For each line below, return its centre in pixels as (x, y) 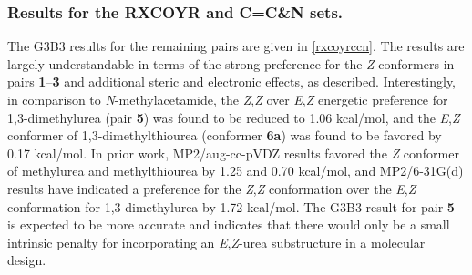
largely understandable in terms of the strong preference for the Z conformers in (231, 63)
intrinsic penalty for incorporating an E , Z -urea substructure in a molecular (216, 242)
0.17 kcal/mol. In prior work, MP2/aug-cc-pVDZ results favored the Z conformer (233, 153)
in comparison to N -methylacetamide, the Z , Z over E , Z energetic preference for (228, 99)
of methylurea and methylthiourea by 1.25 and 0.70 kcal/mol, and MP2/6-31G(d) (236, 171)
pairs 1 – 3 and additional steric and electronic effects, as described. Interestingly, (231, 81)
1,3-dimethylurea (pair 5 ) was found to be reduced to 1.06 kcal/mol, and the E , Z (234, 117)
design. (27, 260)
